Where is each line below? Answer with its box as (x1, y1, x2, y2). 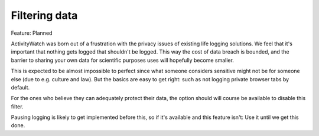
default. (11, 84, 30, 91)
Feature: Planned (11, 29, 53, 37)
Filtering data (11, 9, 78, 22)
